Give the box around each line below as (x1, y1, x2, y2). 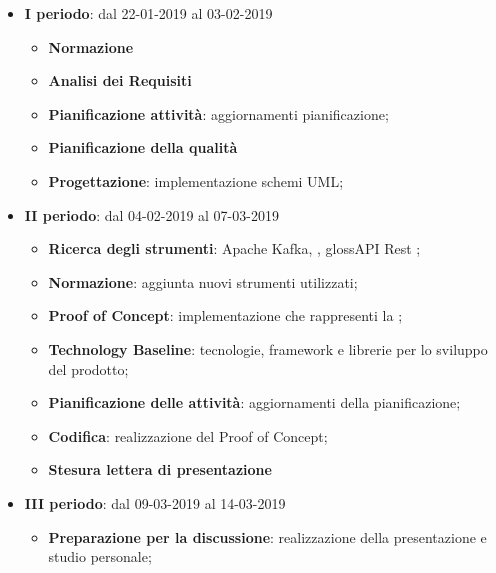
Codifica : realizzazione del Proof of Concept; (48, 425, 328, 446)
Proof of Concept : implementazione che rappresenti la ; (48, 305, 403, 326)
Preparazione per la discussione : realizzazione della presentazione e (48, 526, 487, 547)
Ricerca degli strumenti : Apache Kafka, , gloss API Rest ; (48, 238, 421, 259)
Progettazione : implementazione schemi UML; (48, 170, 344, 191)
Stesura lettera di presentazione (48, 459, 272, 480)
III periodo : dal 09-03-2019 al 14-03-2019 (24, 492, 286, 513)
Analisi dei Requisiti (48, 70, 192, 91)
